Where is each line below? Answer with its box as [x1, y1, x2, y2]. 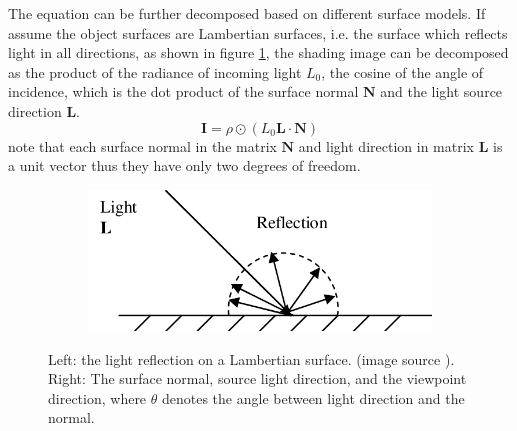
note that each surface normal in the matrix [8, 135, 277, 156]
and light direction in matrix [298, 135, 474, 156]
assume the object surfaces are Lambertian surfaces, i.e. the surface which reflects [8, 22, 508, 43]
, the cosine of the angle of [321, 61, 484, 82]
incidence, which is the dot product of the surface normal [8, 81, 359, 102]
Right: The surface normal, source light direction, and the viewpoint [48, 368, 467, 389]
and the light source [380, 81, 503, 102]
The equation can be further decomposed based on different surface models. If [8, 3, 486, 23]
